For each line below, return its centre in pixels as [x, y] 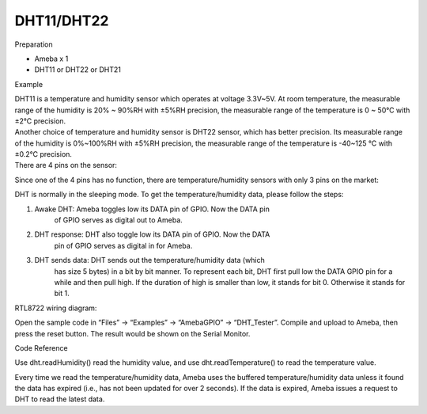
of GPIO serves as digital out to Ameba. [119, 220]
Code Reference [41, 348]
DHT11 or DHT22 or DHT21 [78, 70]
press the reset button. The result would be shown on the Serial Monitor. [132, 333]
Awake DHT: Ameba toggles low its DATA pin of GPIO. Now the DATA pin [152, 209]
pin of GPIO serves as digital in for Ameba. [123, 245]
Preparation [34, 44]
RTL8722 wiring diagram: [56, 308]
